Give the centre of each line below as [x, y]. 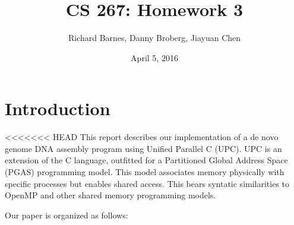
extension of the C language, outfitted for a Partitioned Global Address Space [146, 160]
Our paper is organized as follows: [67, 215]
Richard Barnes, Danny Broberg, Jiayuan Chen [154, 38]
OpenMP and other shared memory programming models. [110, 195]
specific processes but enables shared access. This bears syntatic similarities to [147, 183]
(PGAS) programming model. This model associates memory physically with [145, 172]
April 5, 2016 [154, 57]
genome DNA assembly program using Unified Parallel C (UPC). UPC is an [143, 148]
